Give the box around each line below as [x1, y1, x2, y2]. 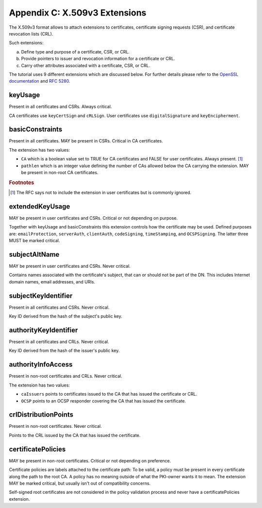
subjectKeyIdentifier [9, 292, 73, 300]
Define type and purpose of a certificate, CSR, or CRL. [21, 49, 130, 54]
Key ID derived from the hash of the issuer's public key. [9, 348, 120, 353]
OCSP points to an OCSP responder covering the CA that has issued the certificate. [21, 398, 186, 403]
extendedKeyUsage [9, 202, 70, 210]
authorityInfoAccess [9, 360, 73, 369]
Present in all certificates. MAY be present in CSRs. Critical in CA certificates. [9, 138, 164, 144]
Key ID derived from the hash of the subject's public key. [9, 314, 122, 319]
